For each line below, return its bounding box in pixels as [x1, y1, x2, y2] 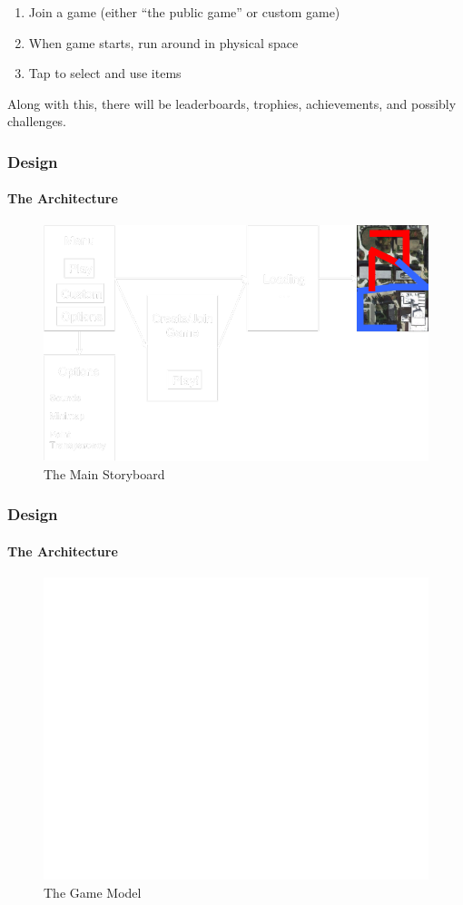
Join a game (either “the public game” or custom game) [28, 3, 340, 21]
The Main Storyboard [44, 464, 165, 483]
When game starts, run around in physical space [28, 33, 299, 52]
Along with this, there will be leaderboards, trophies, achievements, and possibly [7, 93, 457, 113]
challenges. [7, 112, 67, 131]
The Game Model [44, 882, 142, 901]
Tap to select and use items [28, 64, 182, 83]
